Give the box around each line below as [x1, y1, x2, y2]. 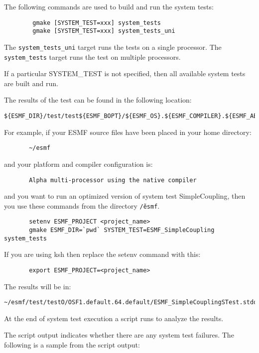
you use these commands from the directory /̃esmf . [4, 200, 160, 211]
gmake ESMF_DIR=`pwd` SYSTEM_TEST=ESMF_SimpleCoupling [29, 227, 215, 234]
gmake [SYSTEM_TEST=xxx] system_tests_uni [32, 27, 175, 35]
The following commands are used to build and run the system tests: [4, 1, 214, 11]
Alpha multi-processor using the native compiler [29, 176, 197, 184]
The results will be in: [4, 281, 71, 291]
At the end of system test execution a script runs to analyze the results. [4, 313, 224, 323]
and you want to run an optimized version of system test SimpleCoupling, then [4, 191, 246, 201]
